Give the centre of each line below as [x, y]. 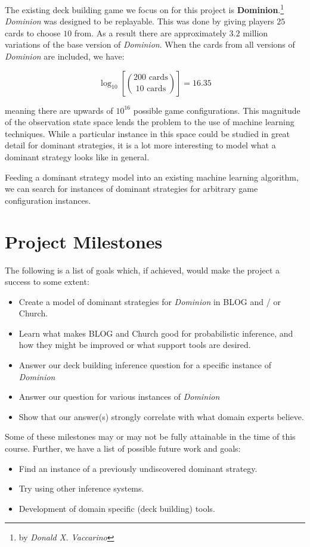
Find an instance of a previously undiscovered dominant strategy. [138, 468]
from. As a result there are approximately [150, 32]
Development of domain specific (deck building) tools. [117, 508]
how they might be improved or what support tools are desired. [135, 345]
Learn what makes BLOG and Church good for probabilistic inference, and [156, 333]
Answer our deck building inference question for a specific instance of [145, 365]
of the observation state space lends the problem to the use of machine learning [150, 122]
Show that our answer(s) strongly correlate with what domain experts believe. [161, 416]
